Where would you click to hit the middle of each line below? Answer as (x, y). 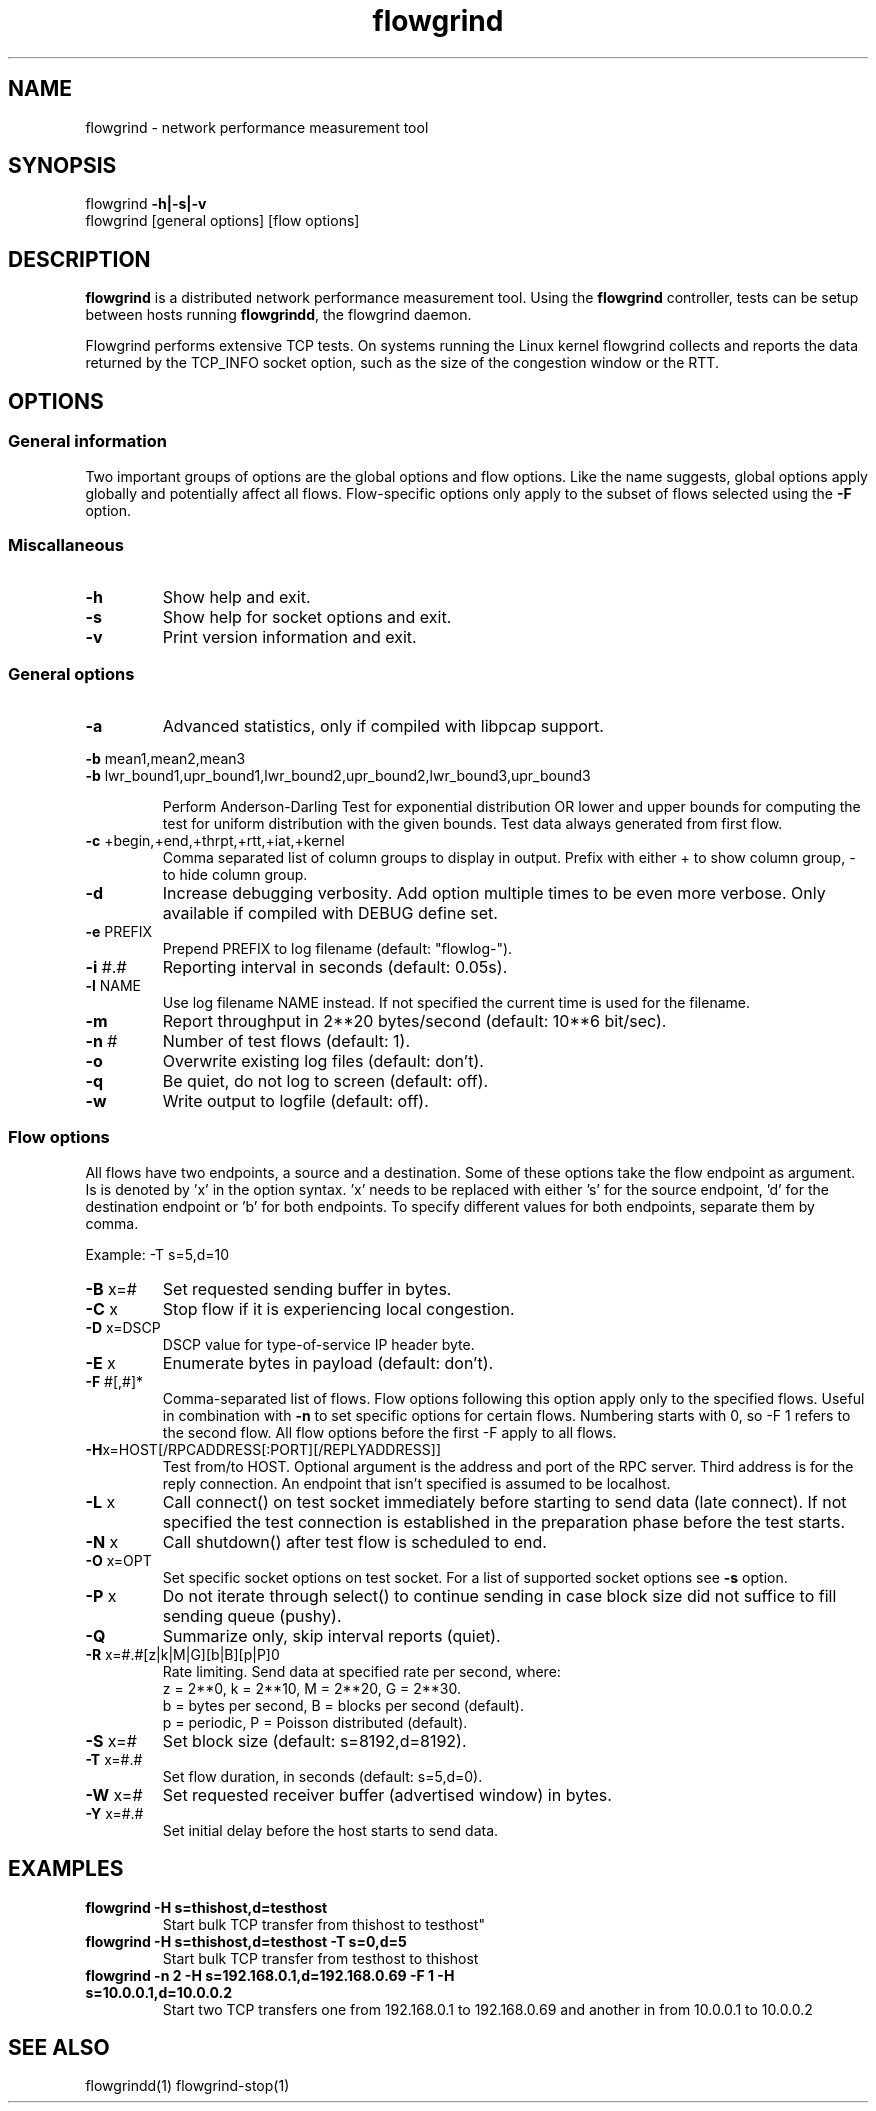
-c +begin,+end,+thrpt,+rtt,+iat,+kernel (215, 840)
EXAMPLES (66, 1869)
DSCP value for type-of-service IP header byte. (318, 1344)
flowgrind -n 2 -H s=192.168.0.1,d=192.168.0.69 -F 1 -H (270, 1975)
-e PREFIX (119, 931)
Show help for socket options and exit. (307, 617)
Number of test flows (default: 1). (286, 1041)
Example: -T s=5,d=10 (157, 1254)
